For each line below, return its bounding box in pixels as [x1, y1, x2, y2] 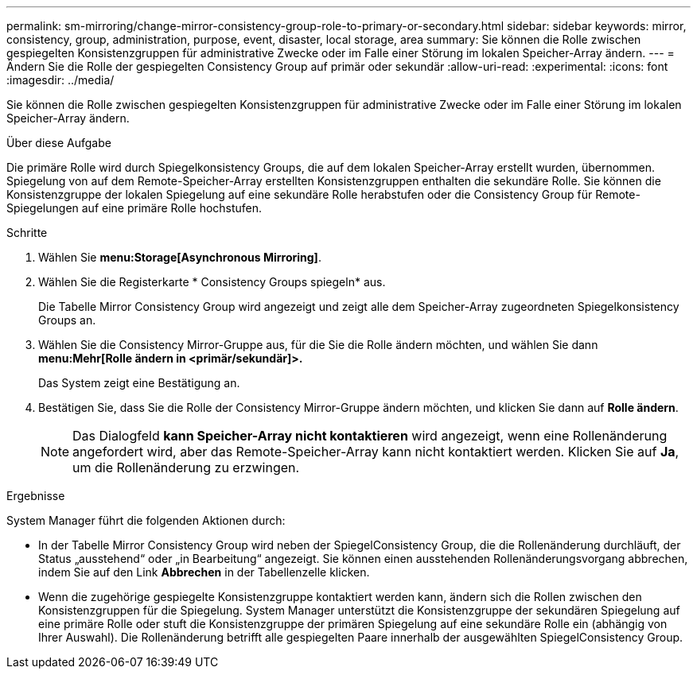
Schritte [6, 226, 48, 239]
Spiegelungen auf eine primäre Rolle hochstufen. [6, 201, 263, 215]
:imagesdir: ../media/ [6, 73, 115, 87]
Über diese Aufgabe [6, 136, 111, 149]
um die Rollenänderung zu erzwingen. [72, 460, 300, 475]
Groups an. [38, 313, 96, 327]
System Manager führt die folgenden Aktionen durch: [6, 514, 286, 527]
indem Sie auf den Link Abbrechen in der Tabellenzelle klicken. [38, 565, 370, 579]
